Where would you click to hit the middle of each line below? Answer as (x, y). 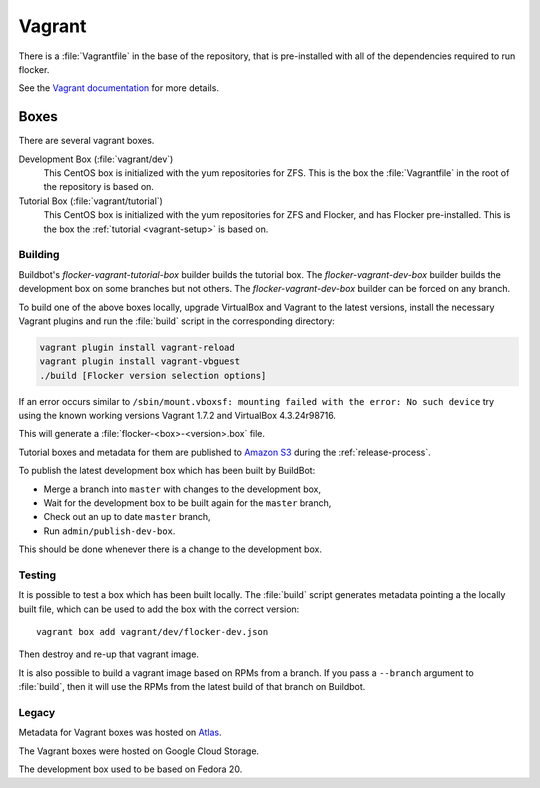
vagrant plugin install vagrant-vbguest (139, 361)
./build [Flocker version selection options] (153, 375)
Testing (37, 575)
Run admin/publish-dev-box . (109, 531)
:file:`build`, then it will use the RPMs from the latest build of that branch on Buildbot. (192, 687)
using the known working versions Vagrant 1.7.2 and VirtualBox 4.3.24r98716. (177, 416)
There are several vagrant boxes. (86, 141)
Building (39, 255)
